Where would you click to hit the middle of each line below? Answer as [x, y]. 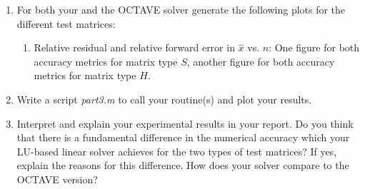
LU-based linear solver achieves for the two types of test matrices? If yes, [177, 151]
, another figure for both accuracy [261, 61]
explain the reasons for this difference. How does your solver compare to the [183, 165]
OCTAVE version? [57, 179]
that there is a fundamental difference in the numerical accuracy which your [183, 137]
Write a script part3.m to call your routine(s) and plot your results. [164, 99]
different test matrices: [66, 23]
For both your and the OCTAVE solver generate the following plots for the [181, 9]
